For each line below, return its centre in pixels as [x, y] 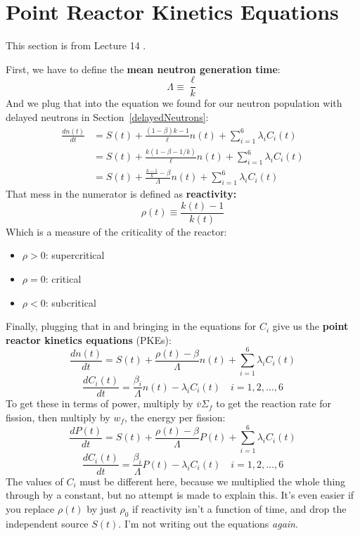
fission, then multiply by [58, 417]
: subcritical [71, 302]
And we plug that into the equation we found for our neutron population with [174, 103]
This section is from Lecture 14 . [76, 45]
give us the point [310, 326]
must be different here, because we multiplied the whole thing [213, 481]
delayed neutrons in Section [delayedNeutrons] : [107, 116]
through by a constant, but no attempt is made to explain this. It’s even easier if [180, 495]
